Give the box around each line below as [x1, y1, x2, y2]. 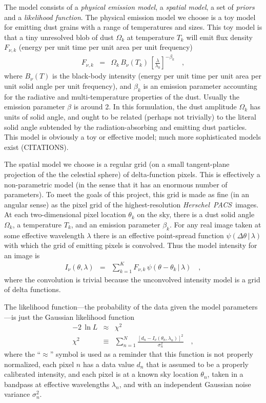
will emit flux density [186, 31, 253, 42]
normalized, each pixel [4, 358, 74, 369]
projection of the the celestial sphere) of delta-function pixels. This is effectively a [4, 168, 260, 179]
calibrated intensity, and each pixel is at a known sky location [4, 369, 198, 379]
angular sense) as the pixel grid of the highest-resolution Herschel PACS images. [4, 199, 259, 209]
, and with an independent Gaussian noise [119, 378, 251, 389]
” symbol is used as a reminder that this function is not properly [50, 349, 253, 359]
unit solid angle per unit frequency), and [4, 80, 132, 91]
